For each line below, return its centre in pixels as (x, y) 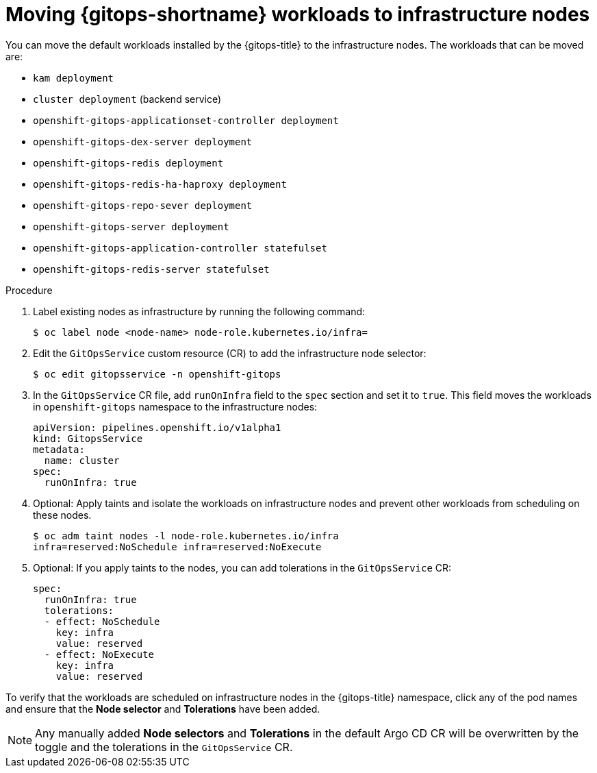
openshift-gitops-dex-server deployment (143, 142)
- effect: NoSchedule (102, 621)
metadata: (59, 449)
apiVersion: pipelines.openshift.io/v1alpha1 (157, 427)
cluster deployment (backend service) (127, 99)
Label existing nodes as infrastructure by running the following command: (199, 311)
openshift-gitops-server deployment (131, 226)
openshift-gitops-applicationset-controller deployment (186, 120)
